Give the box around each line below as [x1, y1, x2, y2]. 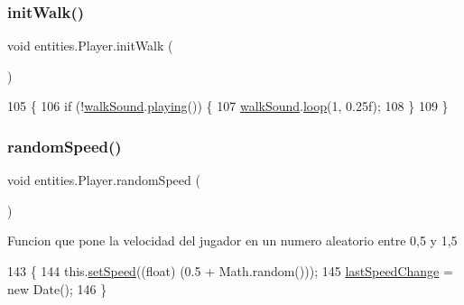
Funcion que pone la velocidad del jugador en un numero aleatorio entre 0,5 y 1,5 [7, 231, 458, 250]
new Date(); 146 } [7, 279, 107, 298]
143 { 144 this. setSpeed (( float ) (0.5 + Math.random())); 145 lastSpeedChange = [7, 262, 453, 280]
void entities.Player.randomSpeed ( [7, 171, 200, 189]
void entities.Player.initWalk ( [7, 36, 173, 55]
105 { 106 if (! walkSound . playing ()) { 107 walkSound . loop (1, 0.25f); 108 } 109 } [7, 97, 449, 116]
